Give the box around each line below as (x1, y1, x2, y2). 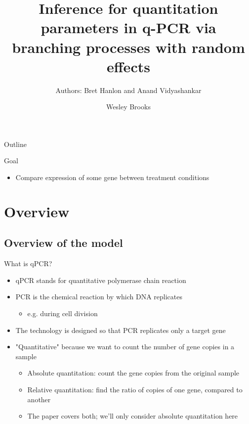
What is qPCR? (4, 258, 52, 269)
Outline (4, 139, 27, 149)
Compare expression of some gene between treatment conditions (15, 172, 209, 183)
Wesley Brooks (106, 101, 151, 112)
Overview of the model (4, 235, 123, 250)
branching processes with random (12, 37, 245, 57)
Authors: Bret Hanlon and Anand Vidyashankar (55, 85, 202, 95)
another (27, 394, 51, 404)
